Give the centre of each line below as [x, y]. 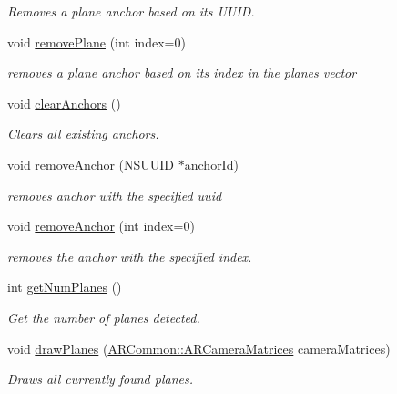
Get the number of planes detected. [104, 317]
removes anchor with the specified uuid [115, 195]
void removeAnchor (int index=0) [101, 226]
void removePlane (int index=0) [97, 41]
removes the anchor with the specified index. [130, 256]
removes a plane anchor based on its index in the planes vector [182, 73]
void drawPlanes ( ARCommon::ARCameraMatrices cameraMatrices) [199, 348]
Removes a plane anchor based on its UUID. [131, 11]
